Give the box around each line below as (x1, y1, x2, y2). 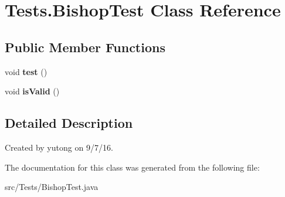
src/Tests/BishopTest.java (5, 181, 99, 193)
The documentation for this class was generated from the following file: (5, 161, 260, 173)
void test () (5, 65, 48, 77)
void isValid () (5, 85, 60, 97)
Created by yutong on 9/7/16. (5, 141, 113, 153)
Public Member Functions (5, 38, 165, 56)
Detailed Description (5, 114, 133, 132)
